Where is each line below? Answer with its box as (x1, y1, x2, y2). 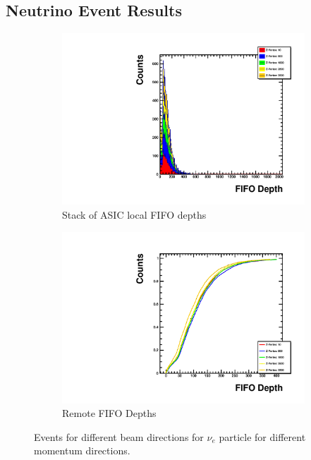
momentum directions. (34, 443, 130, 458)
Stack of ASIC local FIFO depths (62, 207, 207, 222)
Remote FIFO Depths (62, 406, 157, 420)
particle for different (219, 429, 306, 444)
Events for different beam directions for (34, 429, 204, 444)
